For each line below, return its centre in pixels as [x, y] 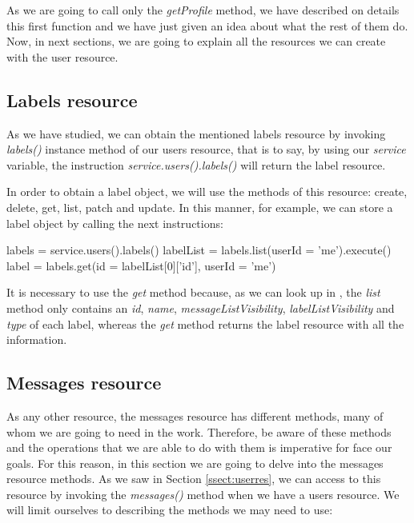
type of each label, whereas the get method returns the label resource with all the [205, 323]
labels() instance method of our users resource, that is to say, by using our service [206, 149]
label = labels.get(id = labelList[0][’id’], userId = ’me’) [141, 265]
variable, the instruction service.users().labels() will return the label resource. [196, 164]
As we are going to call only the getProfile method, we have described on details [203, 10]
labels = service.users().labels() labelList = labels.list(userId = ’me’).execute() [199, 250]
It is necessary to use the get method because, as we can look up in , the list [193, 292]
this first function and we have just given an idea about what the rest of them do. [207, 25]
